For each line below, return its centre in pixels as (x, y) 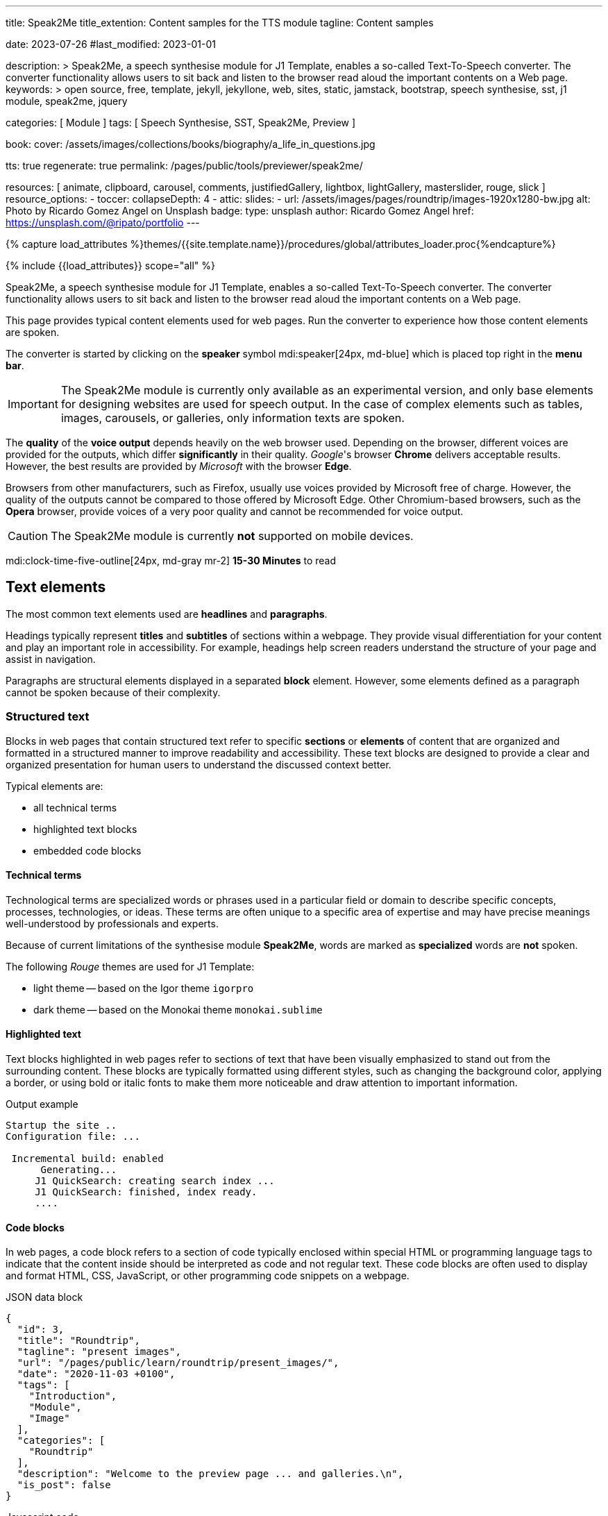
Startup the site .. (61, 1126)
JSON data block (44, 1297)
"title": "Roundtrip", (78, 1341)
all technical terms (75, 807)
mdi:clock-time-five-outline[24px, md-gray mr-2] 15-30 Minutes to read (171, 561)
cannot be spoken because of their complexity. (113, 692)
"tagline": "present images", (99, 1352)
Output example (42, 1104)
